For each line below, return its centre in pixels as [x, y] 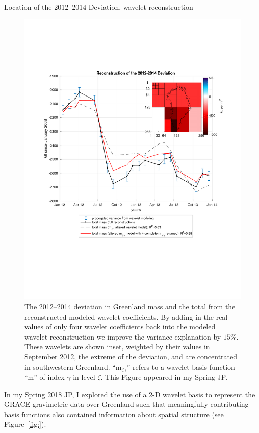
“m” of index [45, 377]
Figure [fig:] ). [25, 424]
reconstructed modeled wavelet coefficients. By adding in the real [126, 316]
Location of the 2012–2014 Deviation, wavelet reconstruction [99, 7]
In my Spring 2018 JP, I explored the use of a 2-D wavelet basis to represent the [130, 394]
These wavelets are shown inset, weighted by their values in [117, 346]
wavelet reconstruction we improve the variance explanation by [123, 336]
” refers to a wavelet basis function [181, 366]
